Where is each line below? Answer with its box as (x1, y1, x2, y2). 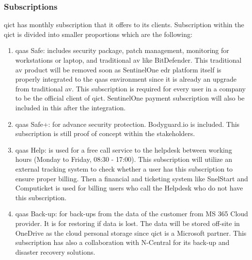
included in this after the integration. (15, 102, 126, 112)
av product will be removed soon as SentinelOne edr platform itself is (15, 64, 221, 74)
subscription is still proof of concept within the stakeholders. (15, 128, 195, 139)
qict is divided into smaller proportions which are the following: (4, 29, 192, 39)
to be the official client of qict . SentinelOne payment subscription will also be (15, 93, 245, 103)
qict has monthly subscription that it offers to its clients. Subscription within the (4, 19, 244, 30)
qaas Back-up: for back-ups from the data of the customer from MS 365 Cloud (15, 208, 248, 219)
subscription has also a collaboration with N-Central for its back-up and (15, 237, 230, 247)
